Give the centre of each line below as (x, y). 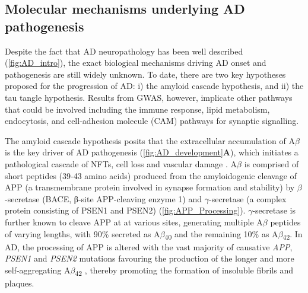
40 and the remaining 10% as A (221, 234)
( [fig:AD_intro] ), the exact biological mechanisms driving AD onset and (136, 63)
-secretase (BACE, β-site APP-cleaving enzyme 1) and (104, 198)
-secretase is (274, 210)
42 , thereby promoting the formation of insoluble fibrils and (184, 270)
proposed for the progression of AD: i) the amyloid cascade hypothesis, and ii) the (154, 86)
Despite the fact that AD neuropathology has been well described (124, 51)
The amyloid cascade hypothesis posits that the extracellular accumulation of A (150, 140)
